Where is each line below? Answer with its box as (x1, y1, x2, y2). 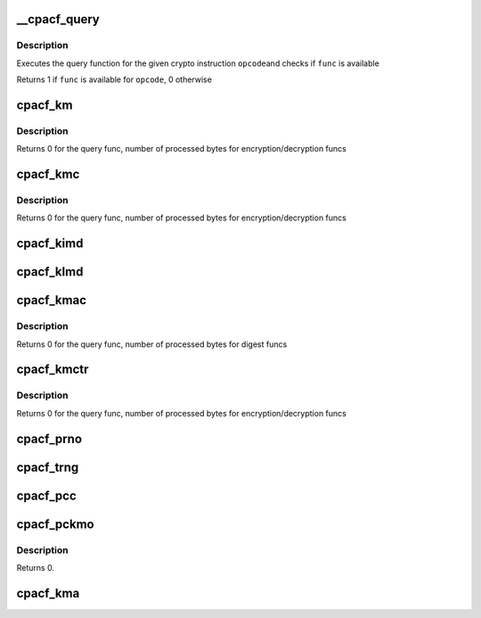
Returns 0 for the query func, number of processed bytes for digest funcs (16, 339, 288, 350)
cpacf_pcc (16, 488, 77, 503)
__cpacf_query (16, 12, 100, 27)
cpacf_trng (16, 459, 79, 474)
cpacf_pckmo (16, 516, 94, 531)
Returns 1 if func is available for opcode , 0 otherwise (16, 74, 213, 85)
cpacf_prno (16, 431, 83, 446)
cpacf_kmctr (16, 362, 89, 377)
